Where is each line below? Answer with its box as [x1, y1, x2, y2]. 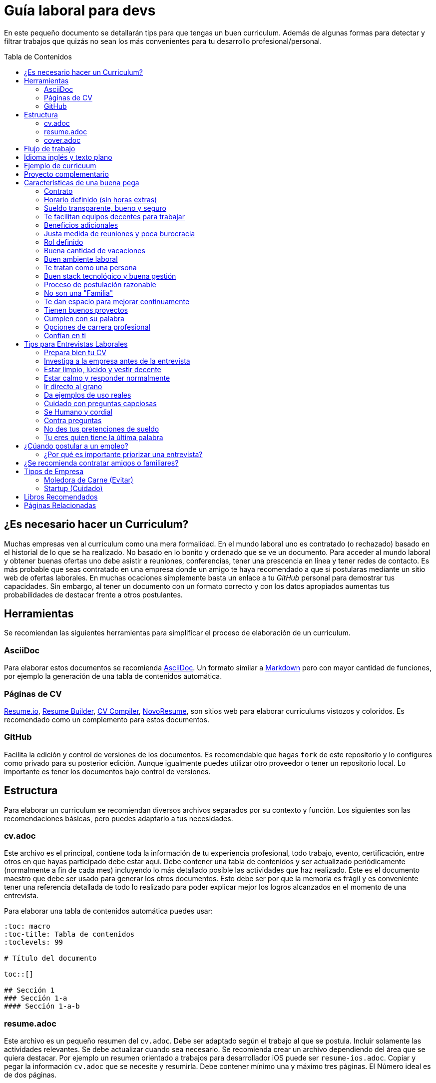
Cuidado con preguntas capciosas [44, 399, 157, 408]
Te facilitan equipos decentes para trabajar [44, 212, 185, 221]
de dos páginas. [4, 1071, 57, 1080]
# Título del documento [4, 954, 97, 963]
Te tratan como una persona [44, 263, 137, 272]
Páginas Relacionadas [24, 501, 96, 510]
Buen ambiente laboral [44, 254, 118, 263]
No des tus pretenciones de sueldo [44, 424, 159, 433]
